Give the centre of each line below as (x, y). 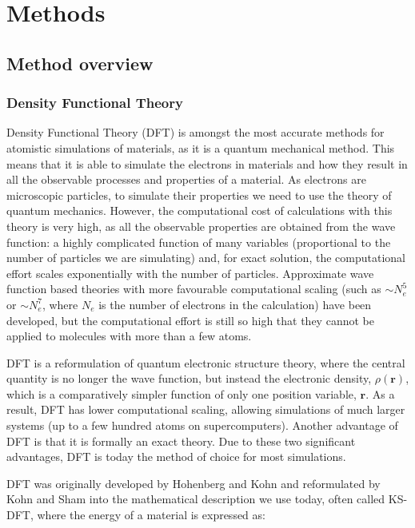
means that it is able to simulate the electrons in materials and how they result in (207, 163)
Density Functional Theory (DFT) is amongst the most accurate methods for (196, 132)
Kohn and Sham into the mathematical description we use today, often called (196, 499)
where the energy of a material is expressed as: (151, 515)
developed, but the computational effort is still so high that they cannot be (190, 320)
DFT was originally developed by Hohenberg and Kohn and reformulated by (194, 483)
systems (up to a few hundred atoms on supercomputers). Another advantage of (202, 425)
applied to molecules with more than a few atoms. (129, 336)
